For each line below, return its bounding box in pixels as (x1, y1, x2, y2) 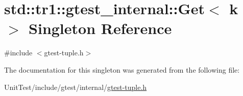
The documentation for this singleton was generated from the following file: (4, 64, 240, 75)
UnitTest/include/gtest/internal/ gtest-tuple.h (4, 81, 147, 92)
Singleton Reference (29, 18, 172, 39)
